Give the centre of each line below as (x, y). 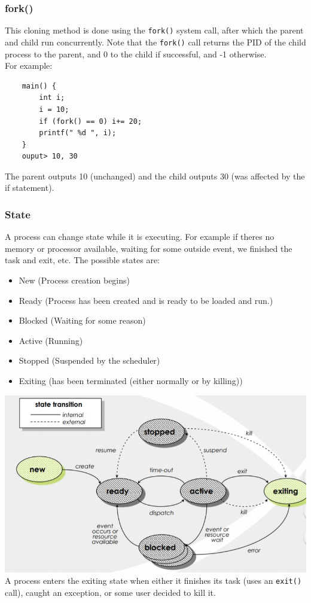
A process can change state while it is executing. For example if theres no (140, 237)
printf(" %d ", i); (78, 133)
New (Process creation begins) (74, 280)
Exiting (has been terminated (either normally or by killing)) (131, 381)
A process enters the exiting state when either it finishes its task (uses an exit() (153, 581)
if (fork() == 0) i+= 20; (91, 121)
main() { (39, 86)
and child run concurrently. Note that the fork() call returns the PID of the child (155, 42)
